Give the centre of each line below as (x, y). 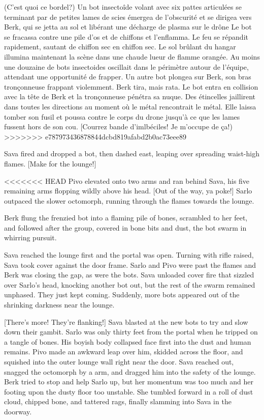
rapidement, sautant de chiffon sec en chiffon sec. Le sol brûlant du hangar (120, 47)
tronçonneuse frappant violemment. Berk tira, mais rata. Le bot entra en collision (131, 86)
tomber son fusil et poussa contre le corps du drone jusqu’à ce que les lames (122, 116)
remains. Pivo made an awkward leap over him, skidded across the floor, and (124, 352)
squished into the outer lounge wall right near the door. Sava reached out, (119, 361)
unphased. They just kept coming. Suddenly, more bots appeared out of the (122, 295)
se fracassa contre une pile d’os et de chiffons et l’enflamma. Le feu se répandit (126, 36)
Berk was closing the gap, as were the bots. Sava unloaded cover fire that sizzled (129, 275)
